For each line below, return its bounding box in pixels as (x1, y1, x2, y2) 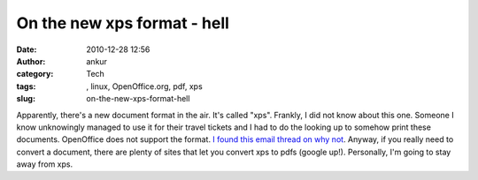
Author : (16, 56, 46, 66)
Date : (16, 44, 37, 55)
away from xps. (16, 159, 73, 169)
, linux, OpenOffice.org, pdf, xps (86, 80, 203, 92)
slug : (16, 94, 35, 104)
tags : (16, 80, 36, 92)
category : (16, 69, 54, 79)
